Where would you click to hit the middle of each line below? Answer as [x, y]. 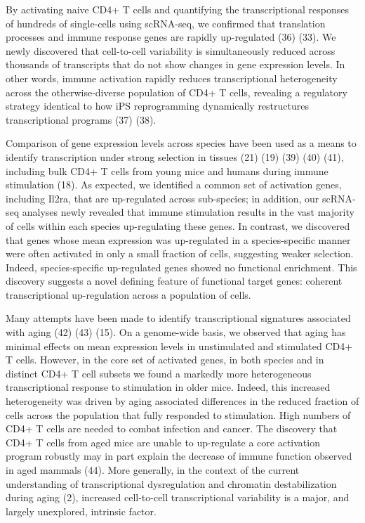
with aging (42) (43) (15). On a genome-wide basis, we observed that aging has [176, 332]
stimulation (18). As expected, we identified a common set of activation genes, [174, 185]
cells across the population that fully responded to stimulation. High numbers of [178, 414]
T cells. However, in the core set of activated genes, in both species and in [165, 360]
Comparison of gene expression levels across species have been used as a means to [181, 143]
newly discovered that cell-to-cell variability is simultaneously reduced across [171, 50]
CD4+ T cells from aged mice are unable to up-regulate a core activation [163, 442]
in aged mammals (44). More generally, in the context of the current [153, 470]
